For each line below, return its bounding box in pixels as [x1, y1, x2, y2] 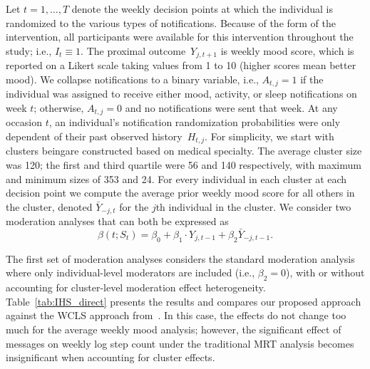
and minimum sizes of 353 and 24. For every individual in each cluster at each [6, 171, 347, 186]
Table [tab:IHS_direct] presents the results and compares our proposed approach [6, 293, 361, 308]
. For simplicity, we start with [205, 128, 334, 143]
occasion [6, 115, 43, 130]
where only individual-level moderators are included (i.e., [6, 265, 255, 280]
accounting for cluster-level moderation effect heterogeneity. [6, 280, 266, 295]
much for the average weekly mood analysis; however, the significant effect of [6, 321, 341, 336]
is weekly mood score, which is [220, 43, 354, 58]
